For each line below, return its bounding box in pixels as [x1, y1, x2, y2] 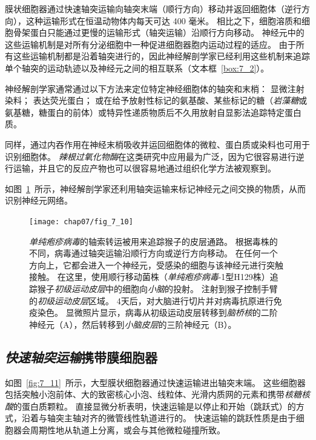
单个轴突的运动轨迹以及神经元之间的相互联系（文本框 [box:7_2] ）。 [5, 61, 269, 74]
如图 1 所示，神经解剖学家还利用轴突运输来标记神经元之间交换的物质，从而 [5, 182, 306, 195]
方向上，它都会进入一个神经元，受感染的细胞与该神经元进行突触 [29, 258, 283, 271]
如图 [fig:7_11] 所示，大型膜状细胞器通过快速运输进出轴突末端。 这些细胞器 [5, 376, 306, 388]
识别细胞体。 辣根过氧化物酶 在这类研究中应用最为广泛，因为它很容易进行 [5, 150, 296, 162]
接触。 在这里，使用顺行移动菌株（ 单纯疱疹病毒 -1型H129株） [29, 270, 270, 283]
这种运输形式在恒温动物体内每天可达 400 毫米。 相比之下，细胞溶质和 [25, 14, 301, 27]
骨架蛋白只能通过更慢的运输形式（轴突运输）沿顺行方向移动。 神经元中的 [13, 26, 304, 39]
